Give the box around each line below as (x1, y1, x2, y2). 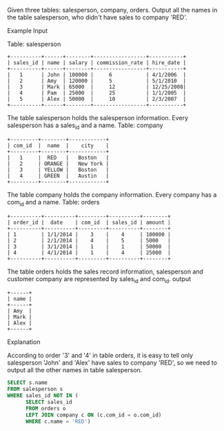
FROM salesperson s (7, 386, 63, 393)
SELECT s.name (7, 379, 48, 386)
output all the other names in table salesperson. (7, 366, 143, 374)
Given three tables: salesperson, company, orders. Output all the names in (7, 6, 218, 14)
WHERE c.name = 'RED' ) (25, 418, 91, 425)
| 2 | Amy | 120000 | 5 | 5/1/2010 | (7, 77, 187, 84)
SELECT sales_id (25, 399, 72, 406)
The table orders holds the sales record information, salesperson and (7, 267, 203, 276)
